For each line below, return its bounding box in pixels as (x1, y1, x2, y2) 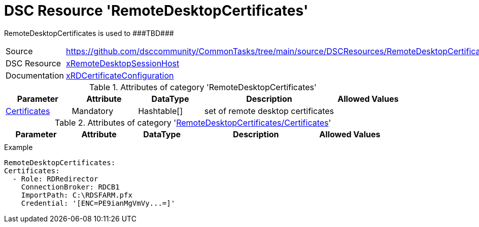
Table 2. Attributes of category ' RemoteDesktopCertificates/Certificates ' (55, 117, 331, 128)
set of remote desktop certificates (204, 105, 334, 116)
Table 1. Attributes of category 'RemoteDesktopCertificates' (89, 82, 317, 92)
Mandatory (72, 105, 114, 116)
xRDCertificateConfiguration (66, 70, 174, 81)
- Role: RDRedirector (12, 174, 98, 183)
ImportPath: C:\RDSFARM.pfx (21, 191, 132, 199)
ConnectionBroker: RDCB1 (21, 182, 120, 191)
